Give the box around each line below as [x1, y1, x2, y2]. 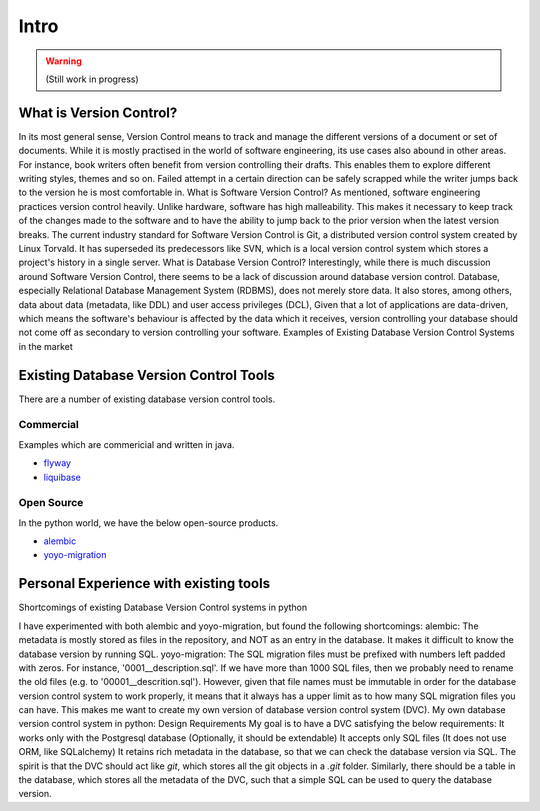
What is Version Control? [18, 104, 178, 121]
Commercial [18, 418, 79, 432]
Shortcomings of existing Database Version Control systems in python [18, 601, 308, 614]
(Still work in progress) [45, 73, 139, 85]
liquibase [43, 471, 82, 483]
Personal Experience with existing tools [18, 575, 270, 592]
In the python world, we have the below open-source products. [18, 516, 279, 529]
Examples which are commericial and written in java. [18, 438, 235, 450]
